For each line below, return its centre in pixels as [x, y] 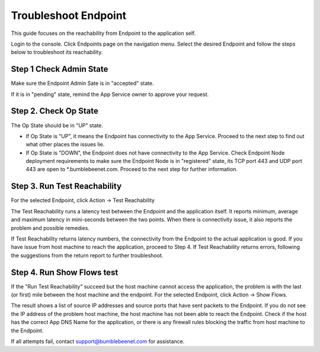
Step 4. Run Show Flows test [65, 272]
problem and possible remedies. [50, 228]
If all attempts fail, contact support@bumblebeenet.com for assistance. [98, 341]
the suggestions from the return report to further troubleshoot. [87, 255]
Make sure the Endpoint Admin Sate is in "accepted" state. [82, 84]
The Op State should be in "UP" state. [57, 125]
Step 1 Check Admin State [60, 69]
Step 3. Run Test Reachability [66, 186]
